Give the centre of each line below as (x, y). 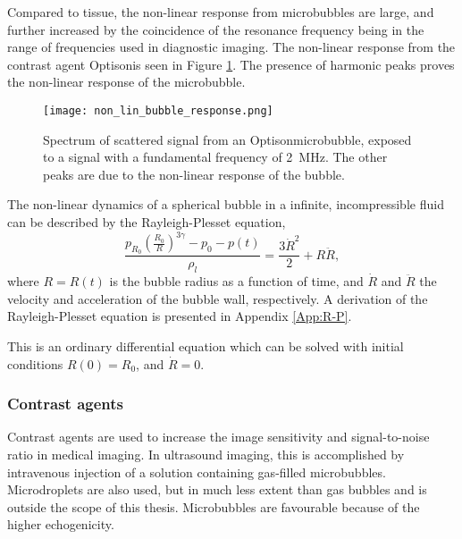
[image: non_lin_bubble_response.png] (158, 110)
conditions (35, 363)
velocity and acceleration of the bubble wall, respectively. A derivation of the (218, 298)
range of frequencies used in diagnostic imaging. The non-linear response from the (231, 47)
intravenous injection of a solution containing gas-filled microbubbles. (197, 472)
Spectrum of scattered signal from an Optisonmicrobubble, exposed (227, 139)
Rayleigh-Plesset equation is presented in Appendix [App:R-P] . (180, 316)
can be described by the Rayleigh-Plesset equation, (147, 222)
